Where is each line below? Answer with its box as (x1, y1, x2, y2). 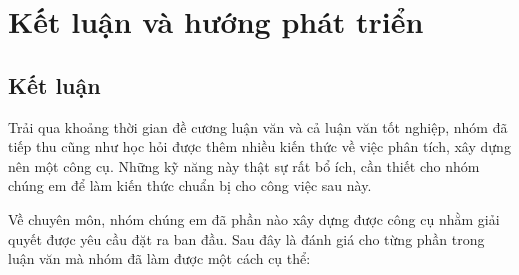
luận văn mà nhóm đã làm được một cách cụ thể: (8, 248, 311, 269)
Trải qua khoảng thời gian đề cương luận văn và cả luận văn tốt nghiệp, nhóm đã (8, 116, 508, 137)
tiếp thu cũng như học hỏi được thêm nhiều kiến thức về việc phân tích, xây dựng (8, 136, 511, 157)
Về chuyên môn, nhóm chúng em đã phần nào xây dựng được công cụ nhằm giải (8, 208, 500, 229)
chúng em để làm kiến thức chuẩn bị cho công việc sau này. (8, 175, 372, 196)
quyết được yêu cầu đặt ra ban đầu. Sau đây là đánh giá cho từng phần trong (8, 228, 485, 249)
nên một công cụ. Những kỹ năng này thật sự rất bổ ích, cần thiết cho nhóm (8, 155, 480, 176)
